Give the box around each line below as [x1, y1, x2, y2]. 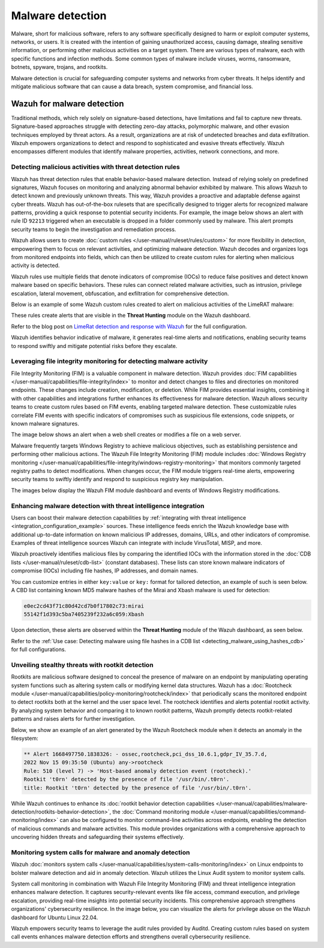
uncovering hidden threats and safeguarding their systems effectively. [11, 833, 185, 841]
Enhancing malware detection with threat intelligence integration [11, 502, 205, 510]
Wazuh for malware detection [11, 98, 124, 109]
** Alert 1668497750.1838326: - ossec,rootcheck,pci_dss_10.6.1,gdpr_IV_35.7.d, [23, 751, 268, 758]
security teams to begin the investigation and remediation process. [11, 226, 176, 233]
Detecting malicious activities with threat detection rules [11, 163, 180, 171]
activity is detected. [11, 262, 60, 269]
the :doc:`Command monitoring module [112, 808, 210, 815]
